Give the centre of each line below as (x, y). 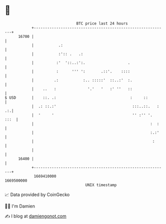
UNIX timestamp (101, 185)
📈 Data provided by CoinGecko (37, 195)
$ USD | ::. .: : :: (76, 98)
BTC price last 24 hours (102, 23)
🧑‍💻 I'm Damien (20, 206)
